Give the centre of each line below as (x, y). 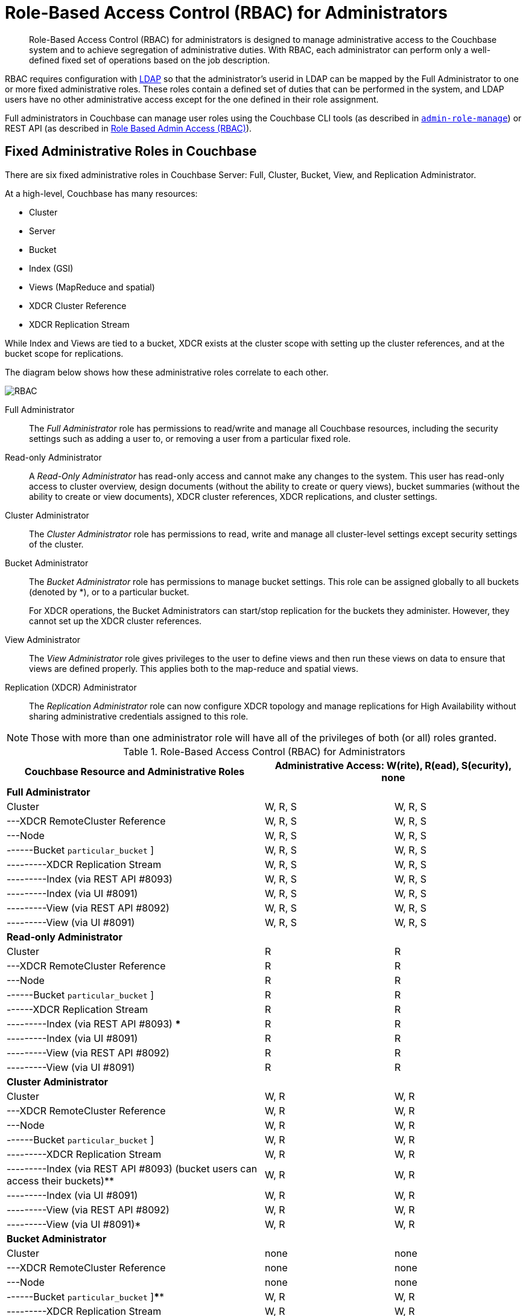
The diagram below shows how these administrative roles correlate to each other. (167, 372)
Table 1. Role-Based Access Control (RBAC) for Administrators (264, 751)
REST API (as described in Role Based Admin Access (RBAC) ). (128, 128)
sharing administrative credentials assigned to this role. (139, 716)
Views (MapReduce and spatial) (92, 287)
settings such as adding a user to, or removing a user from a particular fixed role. (190, 438)
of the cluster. (56, 544)
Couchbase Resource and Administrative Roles (135, 771)
